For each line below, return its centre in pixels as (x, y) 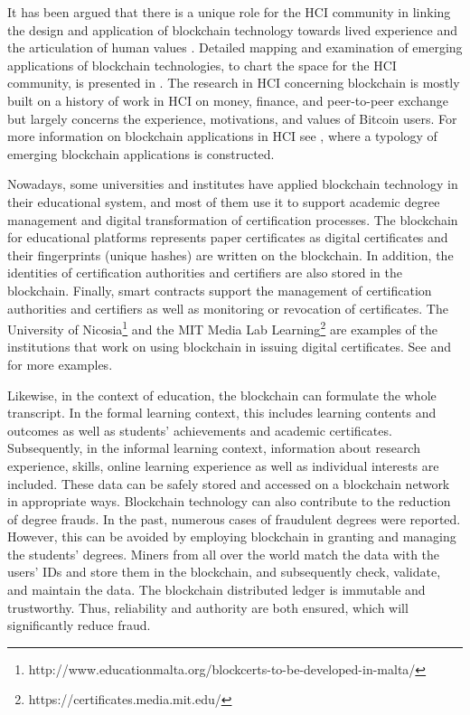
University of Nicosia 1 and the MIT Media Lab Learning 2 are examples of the (222, 328)
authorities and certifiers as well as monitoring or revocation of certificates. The (228, 308)
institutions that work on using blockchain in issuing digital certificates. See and (229, 347)
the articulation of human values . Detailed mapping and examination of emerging (235, 47)
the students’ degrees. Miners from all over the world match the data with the (224, 554)
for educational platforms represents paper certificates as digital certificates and (228, 237)
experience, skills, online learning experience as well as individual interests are (223, 465)
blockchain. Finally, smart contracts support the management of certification (220, 290)
